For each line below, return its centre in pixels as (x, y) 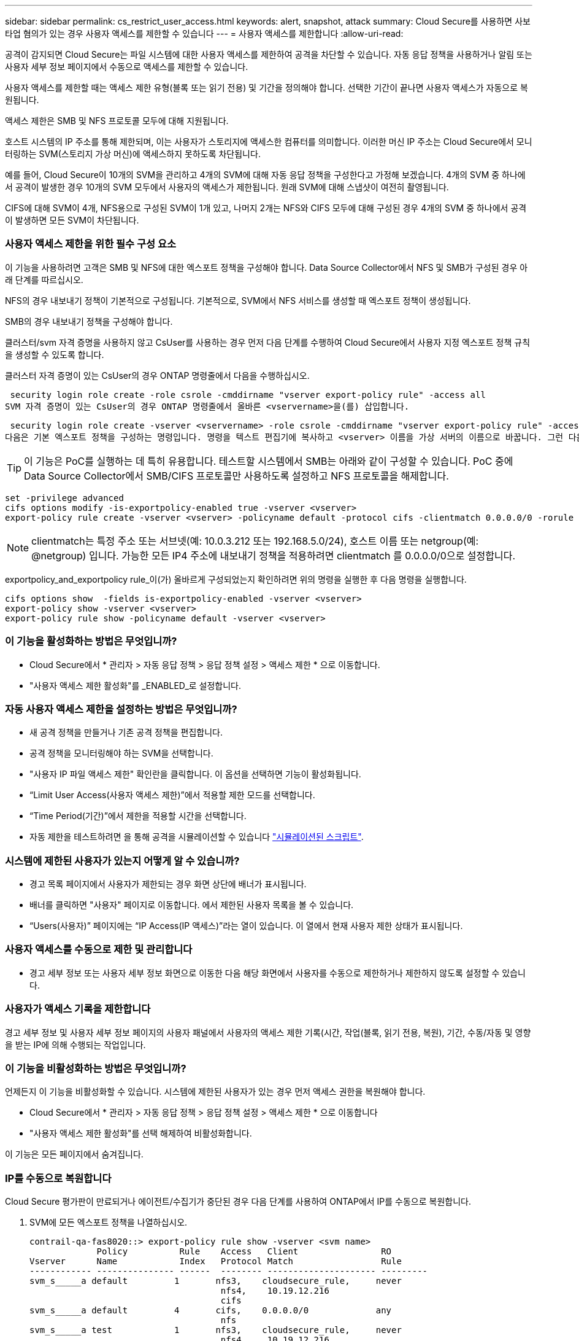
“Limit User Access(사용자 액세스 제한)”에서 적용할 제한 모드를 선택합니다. (172, 795)
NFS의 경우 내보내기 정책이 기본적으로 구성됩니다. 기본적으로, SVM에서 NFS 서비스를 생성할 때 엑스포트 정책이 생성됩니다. (238, 300)
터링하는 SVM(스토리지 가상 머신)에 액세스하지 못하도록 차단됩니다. (133, 154)
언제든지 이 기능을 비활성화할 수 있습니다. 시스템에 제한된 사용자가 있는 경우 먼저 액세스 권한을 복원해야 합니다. (215, 1092)
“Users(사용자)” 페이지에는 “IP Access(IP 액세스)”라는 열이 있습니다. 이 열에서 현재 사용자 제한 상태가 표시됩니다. (246, 926)
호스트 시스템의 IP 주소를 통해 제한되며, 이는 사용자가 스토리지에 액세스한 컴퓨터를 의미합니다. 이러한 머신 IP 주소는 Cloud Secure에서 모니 (269, 142)
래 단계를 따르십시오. (44, 279)
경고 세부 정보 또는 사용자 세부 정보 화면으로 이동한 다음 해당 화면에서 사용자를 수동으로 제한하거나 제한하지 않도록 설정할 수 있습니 (278, 973)
